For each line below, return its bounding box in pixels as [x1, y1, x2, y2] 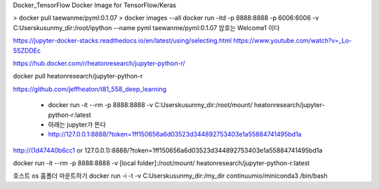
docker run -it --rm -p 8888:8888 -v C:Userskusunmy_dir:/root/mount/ [48, 101, 253, 109]
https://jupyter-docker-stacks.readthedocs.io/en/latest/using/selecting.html [13, 36, 232, 45]
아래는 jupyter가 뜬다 [48, 120, 107, 129]
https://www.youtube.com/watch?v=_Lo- [232, 36, 352, 45]
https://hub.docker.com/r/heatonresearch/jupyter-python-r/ [13, 59, 185, 67]
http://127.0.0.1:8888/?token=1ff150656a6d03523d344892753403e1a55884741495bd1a [48, 130, 302, 139]
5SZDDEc [13, 46, 41, 55]
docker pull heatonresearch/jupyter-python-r [13, 72, 143, 80]
